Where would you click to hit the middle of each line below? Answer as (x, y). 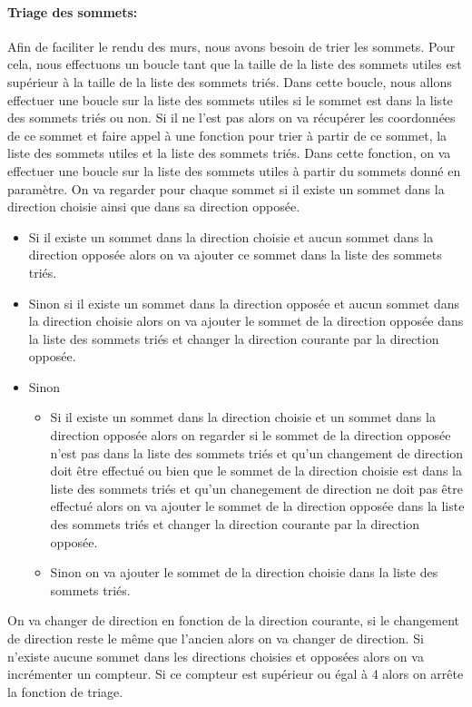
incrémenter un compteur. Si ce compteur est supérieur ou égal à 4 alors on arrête (236, 674)
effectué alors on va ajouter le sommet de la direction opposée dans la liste (257, 506)
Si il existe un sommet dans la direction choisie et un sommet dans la (243, 417)
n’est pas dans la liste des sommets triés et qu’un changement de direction (257, 452)
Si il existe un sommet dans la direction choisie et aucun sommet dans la (231, 236)
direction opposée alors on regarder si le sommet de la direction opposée (251, 435)
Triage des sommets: (73, 11)
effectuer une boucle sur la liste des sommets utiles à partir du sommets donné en (234, 170)
